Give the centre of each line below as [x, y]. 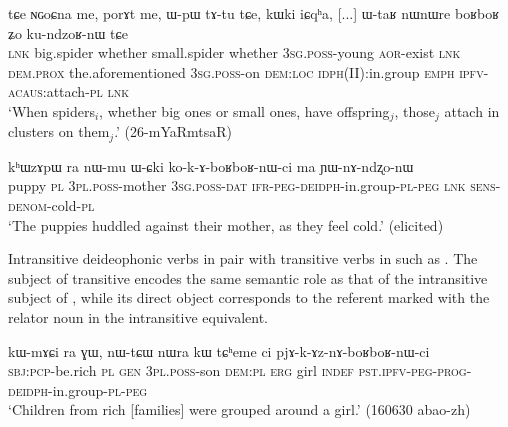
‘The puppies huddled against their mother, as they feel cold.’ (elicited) [226, 224]
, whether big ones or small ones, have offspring [244, 110]
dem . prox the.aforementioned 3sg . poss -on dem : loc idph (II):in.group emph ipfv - [248, 71]
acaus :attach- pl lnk [69, 91]
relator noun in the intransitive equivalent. [138, 317]
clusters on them [59, 131]
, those [414, 110]
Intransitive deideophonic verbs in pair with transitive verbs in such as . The [243, 258]
